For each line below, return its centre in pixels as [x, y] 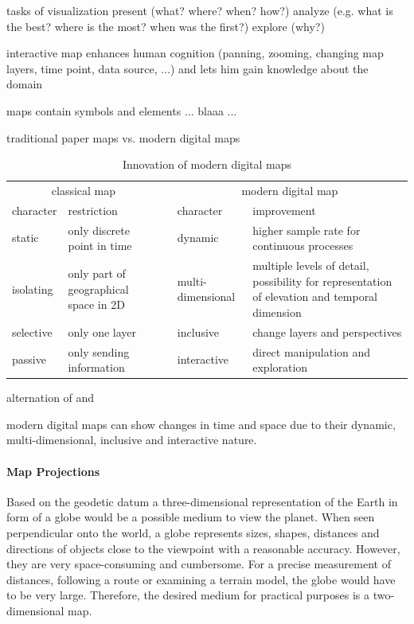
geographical [98, 289]
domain [25, 84]
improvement [284, 210]
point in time [100, 246]
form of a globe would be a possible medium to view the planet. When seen [191, 517]
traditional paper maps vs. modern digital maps [123, 137]
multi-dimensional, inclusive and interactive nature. [132, 440]
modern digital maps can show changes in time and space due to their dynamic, [201, 424]
